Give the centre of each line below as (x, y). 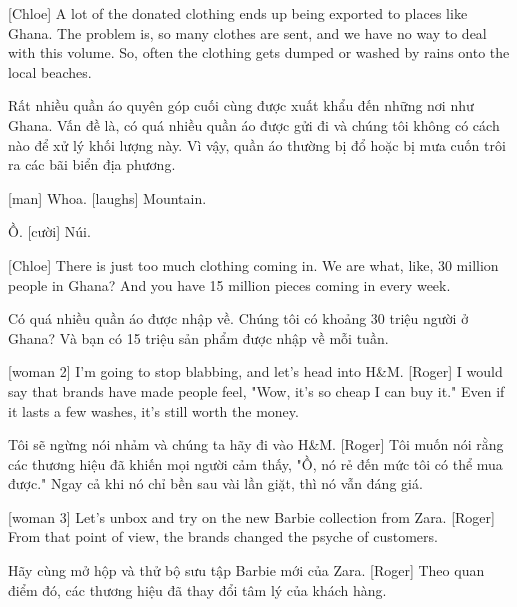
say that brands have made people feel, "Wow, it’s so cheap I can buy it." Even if (256, 390)
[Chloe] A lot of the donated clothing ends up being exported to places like (238, 13)
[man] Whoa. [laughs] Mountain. (107, 197)
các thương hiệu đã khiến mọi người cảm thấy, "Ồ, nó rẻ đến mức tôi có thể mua (255, 463)
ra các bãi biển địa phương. (92, 164)
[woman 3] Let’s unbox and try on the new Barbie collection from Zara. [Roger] (251, 516)
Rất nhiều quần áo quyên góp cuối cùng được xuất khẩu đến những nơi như (241, 105)
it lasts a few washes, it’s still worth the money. (153, 410)
